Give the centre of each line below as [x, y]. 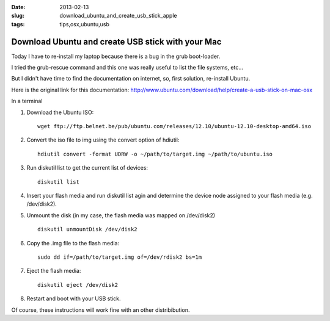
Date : [18, 7]
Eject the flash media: [54, 271]
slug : [18, 16]
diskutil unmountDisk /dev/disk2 [87, 229]
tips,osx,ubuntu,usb [84, 24]
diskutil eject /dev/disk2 [78, 285]
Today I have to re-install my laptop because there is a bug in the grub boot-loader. [116, 56]
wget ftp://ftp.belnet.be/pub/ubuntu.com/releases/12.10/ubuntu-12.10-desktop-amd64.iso [174, 126]
